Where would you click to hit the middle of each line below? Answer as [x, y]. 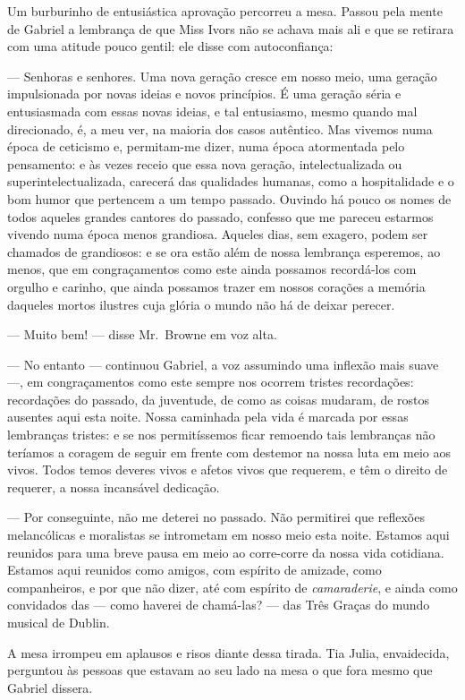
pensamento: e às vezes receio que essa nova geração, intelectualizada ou [205, 163]
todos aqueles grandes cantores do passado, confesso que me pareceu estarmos [220, 216]
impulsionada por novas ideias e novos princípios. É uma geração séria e [204, 94]
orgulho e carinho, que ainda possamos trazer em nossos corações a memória [216, 286]
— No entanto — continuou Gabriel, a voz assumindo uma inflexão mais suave [223, 364]
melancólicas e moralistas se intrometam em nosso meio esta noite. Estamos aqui [228, 535]
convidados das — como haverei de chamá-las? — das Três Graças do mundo [219, 605]
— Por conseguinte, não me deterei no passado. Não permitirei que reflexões [216, 517]
